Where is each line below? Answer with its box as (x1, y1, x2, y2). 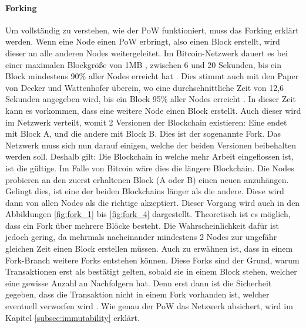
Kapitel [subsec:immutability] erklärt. (5, 311, 140, 323)
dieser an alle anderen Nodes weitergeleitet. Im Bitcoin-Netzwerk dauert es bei (5, 46, 288, 59)
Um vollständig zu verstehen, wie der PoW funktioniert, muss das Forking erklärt (5, 23, 299, 36)
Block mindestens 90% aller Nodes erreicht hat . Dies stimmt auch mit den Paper (5, 70, 299, 82)
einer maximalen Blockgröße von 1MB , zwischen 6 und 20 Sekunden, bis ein (5, 58, 281, 70)
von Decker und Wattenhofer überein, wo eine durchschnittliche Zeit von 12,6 (5, 81, 284, 93)
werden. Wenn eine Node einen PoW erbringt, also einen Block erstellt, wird (5, 35, 280, 48)
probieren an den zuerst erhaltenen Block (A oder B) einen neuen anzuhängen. (5, 173, 289, 185)
